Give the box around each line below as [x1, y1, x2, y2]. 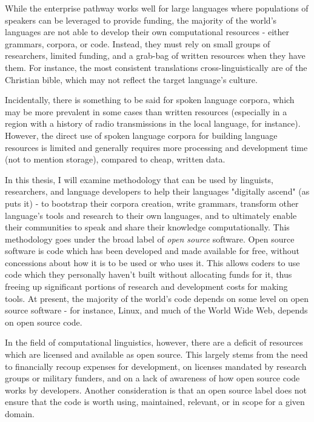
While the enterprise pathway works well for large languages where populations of [5, 2, 309, 14]
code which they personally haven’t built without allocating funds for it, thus [5, 268, 292, 281]
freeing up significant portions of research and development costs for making [5, 280, 288, 293]
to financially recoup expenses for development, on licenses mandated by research [5, 360, 307, 372]
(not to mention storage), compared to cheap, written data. [5, 153, 225, 166]
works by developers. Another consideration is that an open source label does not [5, 383, 307, 396]
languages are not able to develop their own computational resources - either [5, 25, 290, 38]
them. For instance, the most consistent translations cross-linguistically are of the [5, 61, 307, 73]
